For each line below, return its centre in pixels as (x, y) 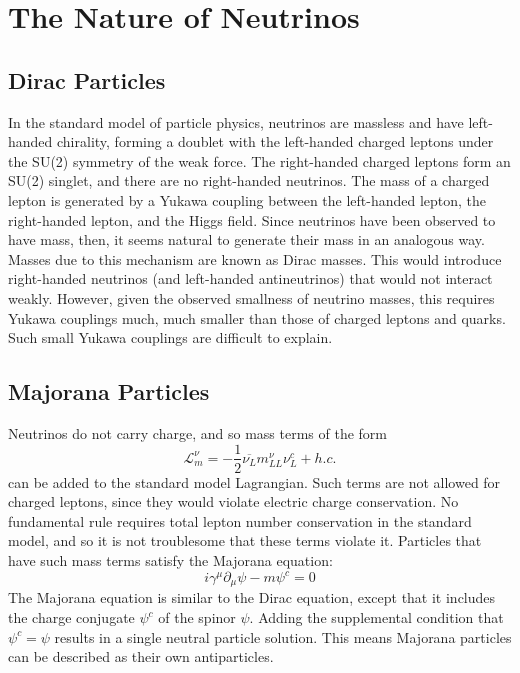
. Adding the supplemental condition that (376, 617)
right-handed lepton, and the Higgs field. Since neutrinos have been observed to (252, 219)
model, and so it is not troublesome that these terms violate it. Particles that (245, 540)
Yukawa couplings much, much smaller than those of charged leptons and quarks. (257, 317)
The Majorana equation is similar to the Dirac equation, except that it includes (252, 597)
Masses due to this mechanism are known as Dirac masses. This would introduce (255, 258)
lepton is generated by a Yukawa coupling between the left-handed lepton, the (247, 199)
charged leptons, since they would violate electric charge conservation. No (233, 501)
